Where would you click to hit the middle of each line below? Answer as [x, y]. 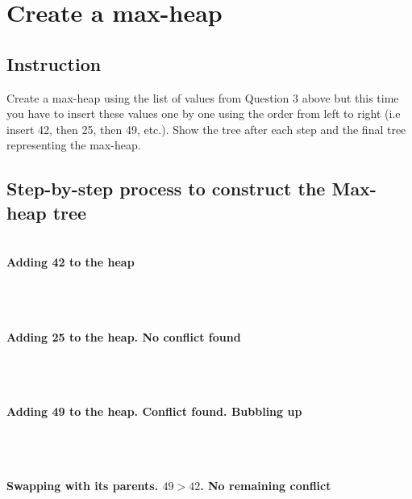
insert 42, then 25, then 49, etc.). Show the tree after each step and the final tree [206, 129]
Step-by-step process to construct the [166, 189]
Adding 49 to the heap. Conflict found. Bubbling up [154, 411]
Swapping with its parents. [83, 486]
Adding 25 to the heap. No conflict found [124, 336]
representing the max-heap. [74, 145]
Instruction [54, 63]
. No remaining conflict [266, 486]
